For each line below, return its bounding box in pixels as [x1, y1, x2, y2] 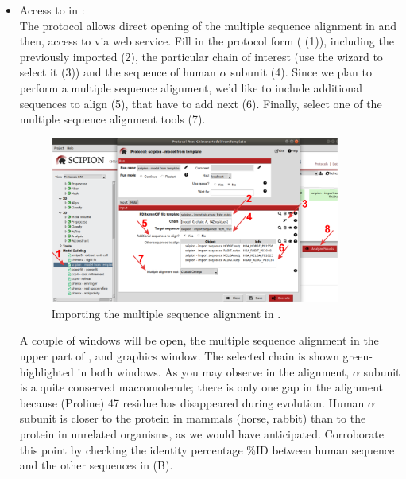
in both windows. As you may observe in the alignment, [77, 363, 350, 380]
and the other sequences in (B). [19, 457, 173, 473]
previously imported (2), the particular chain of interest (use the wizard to [19, 48, 383, 64]
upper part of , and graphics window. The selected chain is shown [19, 347, 339, 364]
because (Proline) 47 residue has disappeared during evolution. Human [19, 394, 365, 411]
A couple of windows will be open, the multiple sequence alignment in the [19, 332, 379, 349]
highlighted [19, 363, 74, 380]
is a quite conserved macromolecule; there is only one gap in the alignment [19, 379, 384, 395]
